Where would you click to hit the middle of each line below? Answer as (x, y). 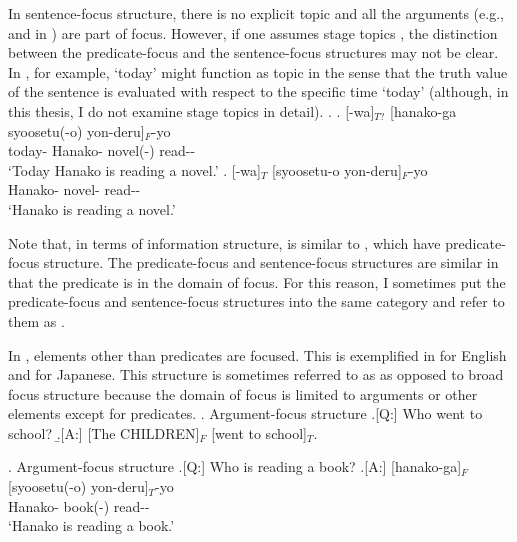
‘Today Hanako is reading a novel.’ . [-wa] (134, 169)
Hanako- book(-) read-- (79, 505)
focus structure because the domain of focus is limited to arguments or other (243, 393)
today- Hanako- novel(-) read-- (102, 150)
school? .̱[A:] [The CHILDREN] (104, 432)
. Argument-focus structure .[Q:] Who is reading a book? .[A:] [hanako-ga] (235, 466)
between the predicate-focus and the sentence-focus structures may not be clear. (253, 52)
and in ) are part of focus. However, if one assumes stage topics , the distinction (253, 32)
